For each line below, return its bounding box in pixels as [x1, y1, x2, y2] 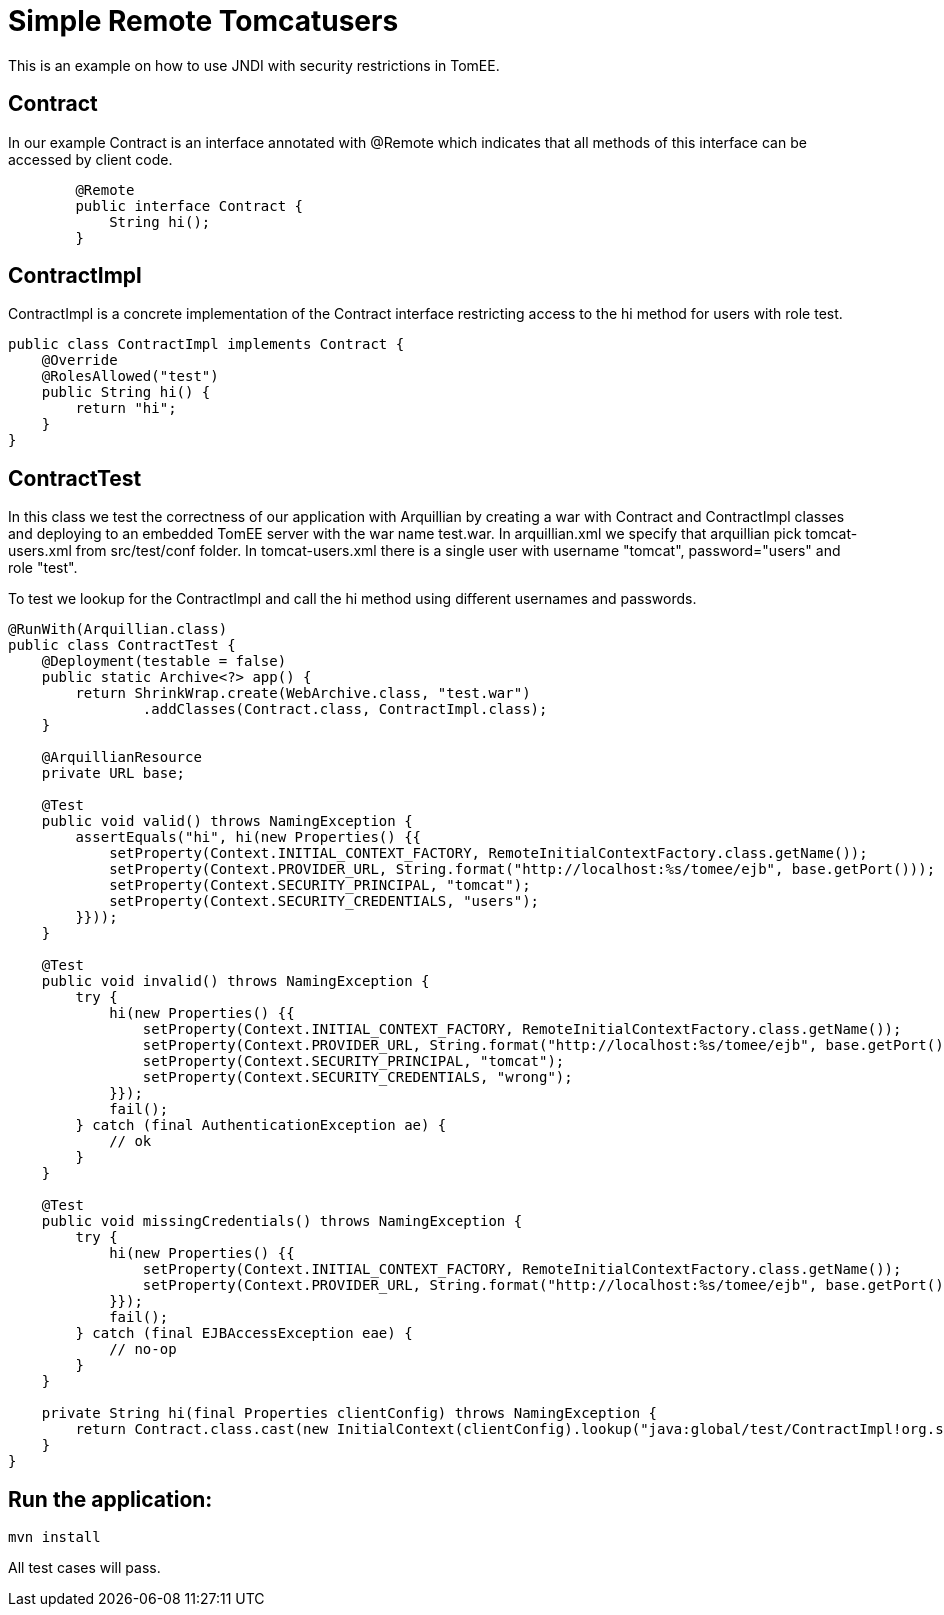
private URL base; [41, 765, 186, 782]
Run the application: [8, 1486, 213, 1512]
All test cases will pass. [8, 1559, 161, 1577]
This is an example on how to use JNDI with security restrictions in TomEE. [8, 56, 500, 74]
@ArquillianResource [41, 749, 202, 766]
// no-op [109, 1341, 177, 1358]
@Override [41, 352, 118, 369]
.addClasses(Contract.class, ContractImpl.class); [142, 701, 548, 718]
